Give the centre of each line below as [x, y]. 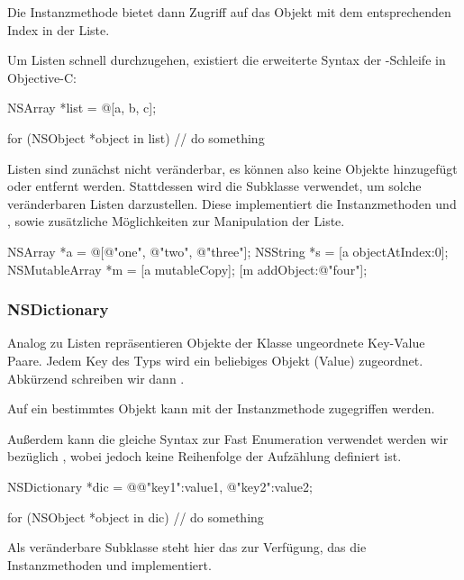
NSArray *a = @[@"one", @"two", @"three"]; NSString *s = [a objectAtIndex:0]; [228, 251]
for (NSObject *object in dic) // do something [136, 517]
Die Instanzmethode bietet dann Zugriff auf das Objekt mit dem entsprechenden [229, 12]
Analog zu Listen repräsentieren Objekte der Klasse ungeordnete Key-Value [216, 343]
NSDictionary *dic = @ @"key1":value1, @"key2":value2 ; [160, 486]
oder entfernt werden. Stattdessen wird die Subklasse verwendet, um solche [214, 186]
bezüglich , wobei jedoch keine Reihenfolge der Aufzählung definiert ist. [205, 456]
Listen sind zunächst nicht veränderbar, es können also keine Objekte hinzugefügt [232, 168]
